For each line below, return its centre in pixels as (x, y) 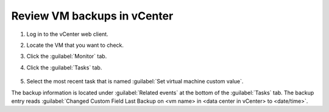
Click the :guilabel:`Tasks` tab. (64, 68)
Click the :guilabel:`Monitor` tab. (67, 56)
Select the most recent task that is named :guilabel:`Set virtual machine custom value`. (135, 82)
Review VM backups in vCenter (92, 16)
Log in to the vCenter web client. (68, 34)
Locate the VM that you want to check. (75, 45)
